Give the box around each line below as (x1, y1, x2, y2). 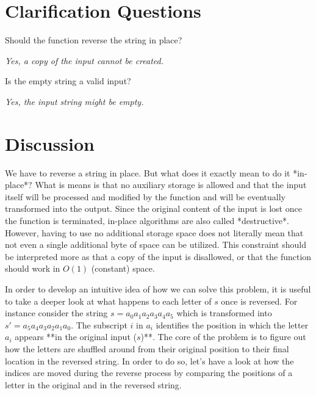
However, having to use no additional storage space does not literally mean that (5, 226, 304, 239)
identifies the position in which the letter (156, 318, 309, 331)
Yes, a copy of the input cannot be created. (5, 54, 163, 67)
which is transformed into (176, 306, 272, 319)
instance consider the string (5, 306, 108, 319)
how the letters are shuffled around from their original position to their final (5, 342, 289, 355)
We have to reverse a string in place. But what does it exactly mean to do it (5, 166, 290, 179)
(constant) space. (91, 262, 155, 275)
